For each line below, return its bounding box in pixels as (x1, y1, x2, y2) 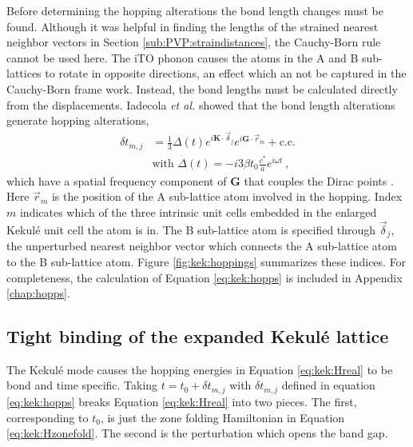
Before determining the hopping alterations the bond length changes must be (6, 2, 383, 18)
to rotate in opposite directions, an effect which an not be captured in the (45, 65, 407, 82)
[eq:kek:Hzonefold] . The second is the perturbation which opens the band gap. (6, 425, 388, 441)
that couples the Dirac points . (244, 172, 394, 189)
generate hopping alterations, (6, 112, 149, 129)
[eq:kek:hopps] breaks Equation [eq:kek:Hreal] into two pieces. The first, (6, 393, 357, 409)
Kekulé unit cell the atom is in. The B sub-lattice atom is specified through (6, 221, 376, 237)
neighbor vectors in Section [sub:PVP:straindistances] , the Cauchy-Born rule (6, 34, 381, 50)
